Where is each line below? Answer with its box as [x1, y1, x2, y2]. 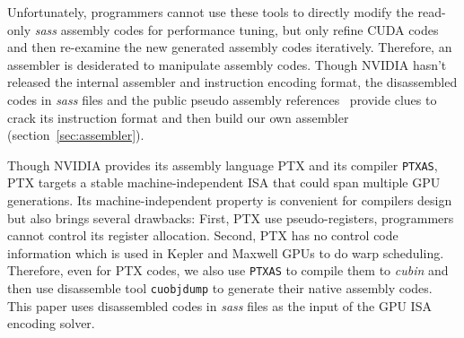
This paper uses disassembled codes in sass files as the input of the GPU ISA [7, 296, 432, 315]
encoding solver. [7, 314, 95, 333]
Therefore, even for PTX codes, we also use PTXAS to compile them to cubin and [7, 261, 449, 280]
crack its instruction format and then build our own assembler [7, 108, 349, 126]
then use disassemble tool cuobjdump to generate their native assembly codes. [7, 279, 433, 298]
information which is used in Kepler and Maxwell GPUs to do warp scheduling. [7, 243, 444, 262]
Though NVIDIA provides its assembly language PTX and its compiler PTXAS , [7, 155, 438, 174]
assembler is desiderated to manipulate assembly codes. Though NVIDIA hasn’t [7, 55, 447, 74]
